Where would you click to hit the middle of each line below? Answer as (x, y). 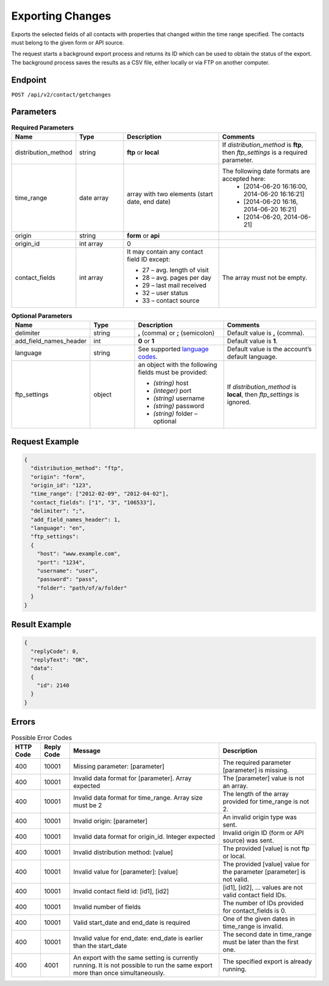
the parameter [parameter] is (264, 872)
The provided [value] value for (266, 864)
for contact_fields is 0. (254, 910)
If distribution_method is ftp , (263, 145)
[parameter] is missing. (256, 770)
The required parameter (257, 762)
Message (87, 750)
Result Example (41, 624)
